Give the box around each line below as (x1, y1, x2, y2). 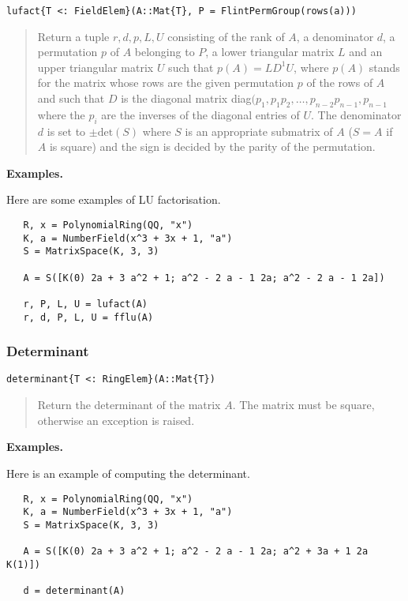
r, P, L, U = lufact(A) (23, 298, 148, 310)
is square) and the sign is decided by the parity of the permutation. (49, 138, 376, 155)
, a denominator (296, 28, 374, 44)
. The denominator (311, 106, 402, 122)
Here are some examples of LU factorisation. (6, 191, 221, 208)
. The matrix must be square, (232, 396, 375, 413)
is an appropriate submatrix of (185, 122, 333, 139)
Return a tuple (37, 28, 110, 44)
